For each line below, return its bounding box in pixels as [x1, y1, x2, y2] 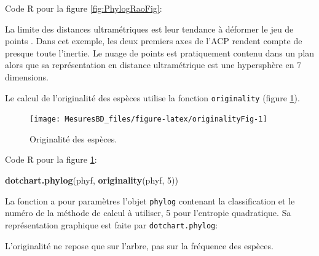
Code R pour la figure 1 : [5, 153, 97, 166]
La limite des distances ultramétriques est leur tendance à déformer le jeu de [5, 22, 294, 35]
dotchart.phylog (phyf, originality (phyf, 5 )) [5, 174, 178, 187]
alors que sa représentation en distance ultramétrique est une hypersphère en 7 [5, 58, 302, 71]
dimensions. [5, 70, 49, 83]
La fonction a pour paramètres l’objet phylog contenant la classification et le [5, 194, 295, 207]
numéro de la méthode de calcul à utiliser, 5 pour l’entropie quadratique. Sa [5, 206, 291, 219]
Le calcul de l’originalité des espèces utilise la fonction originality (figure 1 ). [5, 91, 300, 104]
